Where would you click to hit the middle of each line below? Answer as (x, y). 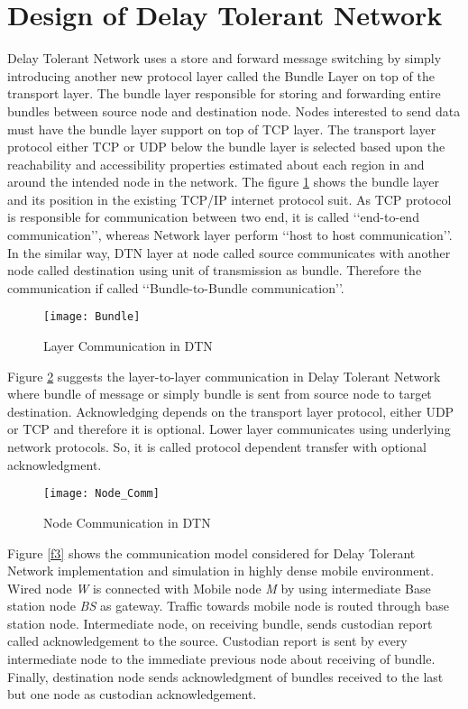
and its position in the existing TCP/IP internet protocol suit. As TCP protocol (229, 199)
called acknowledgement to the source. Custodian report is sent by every (207, 641)
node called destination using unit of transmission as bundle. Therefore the (215, 270)
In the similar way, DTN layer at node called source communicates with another (229, 252)
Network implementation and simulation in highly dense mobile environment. (221, 571)
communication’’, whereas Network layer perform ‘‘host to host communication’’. (230, 235)
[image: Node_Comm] (101, 494)
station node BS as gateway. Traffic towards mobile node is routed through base (228, 606)
